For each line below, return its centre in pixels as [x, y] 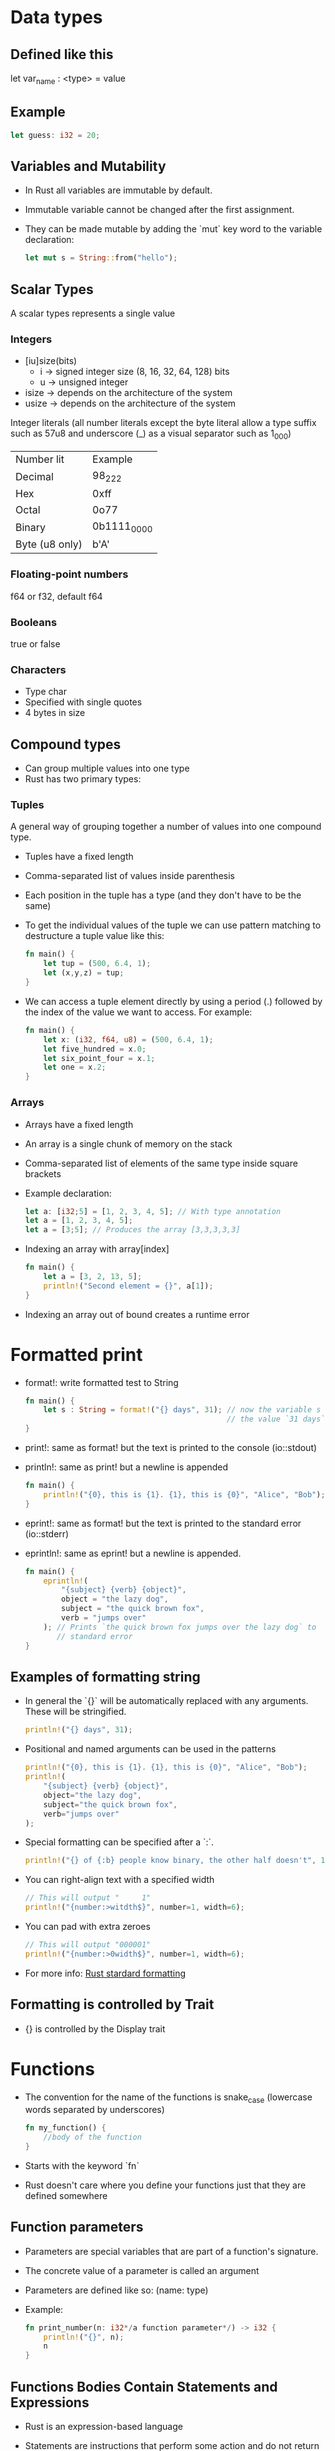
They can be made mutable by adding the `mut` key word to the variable [173, 229]
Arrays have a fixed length [79, 1124]
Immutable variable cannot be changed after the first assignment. [159, 210]
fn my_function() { [65, 2128]
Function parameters [77, 2227]
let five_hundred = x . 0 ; [95, 1049]
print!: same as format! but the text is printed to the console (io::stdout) [171, 1448]
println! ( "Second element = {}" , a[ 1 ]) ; [128, 1286]
